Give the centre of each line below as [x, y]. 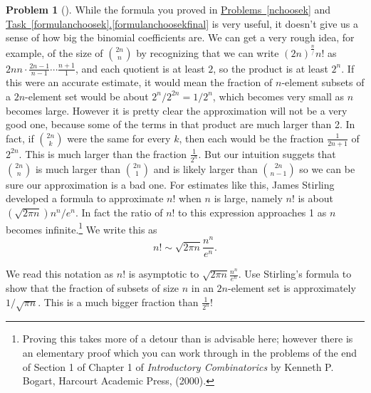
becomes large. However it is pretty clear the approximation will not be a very [177, 110]
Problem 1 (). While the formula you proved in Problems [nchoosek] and [168, 9]
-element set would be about [87, 96]
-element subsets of [323, 82]
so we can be [327, 168]
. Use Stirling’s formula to [295, 274]
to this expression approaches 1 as [252, 212]
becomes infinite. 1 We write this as [82, 228]
